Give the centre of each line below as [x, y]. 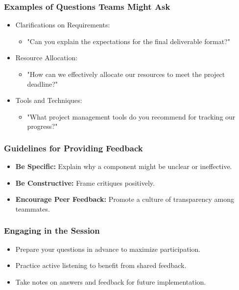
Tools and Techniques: [49, 100]
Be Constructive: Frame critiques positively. [85, 182]
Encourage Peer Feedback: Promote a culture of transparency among [125, 199]
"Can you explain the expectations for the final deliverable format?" [129, 41]
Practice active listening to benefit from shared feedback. [101, 265]
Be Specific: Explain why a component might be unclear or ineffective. [124, 166]
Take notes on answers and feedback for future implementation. [111, 281]
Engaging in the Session [52, 230]
